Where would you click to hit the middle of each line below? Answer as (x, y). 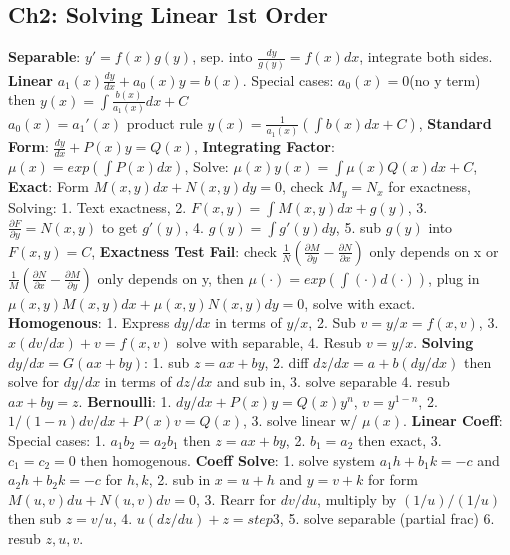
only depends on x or (434, 250)
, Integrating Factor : (264, 146)
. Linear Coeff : (453, 420)
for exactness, (429, 186)
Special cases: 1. (57, 440)
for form (393, 479)
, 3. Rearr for (236, 498)
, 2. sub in (179, 479)
